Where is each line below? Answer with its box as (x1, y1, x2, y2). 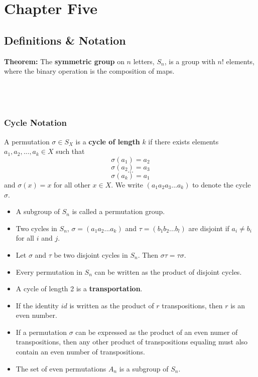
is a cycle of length (75, 136, 140, 146)
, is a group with (164, 56, 215, 66)
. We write (111, 179, 144, 190)
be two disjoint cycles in (54, 249, 128, 260)
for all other (54, 179, 90, 190)
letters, (133, 56, 155, 66)
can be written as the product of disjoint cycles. (94, 266, 242, 277)
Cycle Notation (4, 116, 67, 129)
